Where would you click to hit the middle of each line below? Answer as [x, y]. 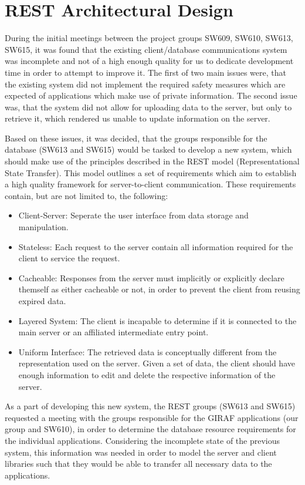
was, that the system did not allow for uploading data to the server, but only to [148, 107]
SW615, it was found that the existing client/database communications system [146, 49]
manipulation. [43, 227]
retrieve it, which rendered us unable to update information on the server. [138, 118]
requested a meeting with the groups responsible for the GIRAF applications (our [152, 417]
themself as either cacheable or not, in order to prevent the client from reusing [159, 289]
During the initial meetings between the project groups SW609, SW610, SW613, [149, 38]
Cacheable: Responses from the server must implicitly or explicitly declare [151, 277]
